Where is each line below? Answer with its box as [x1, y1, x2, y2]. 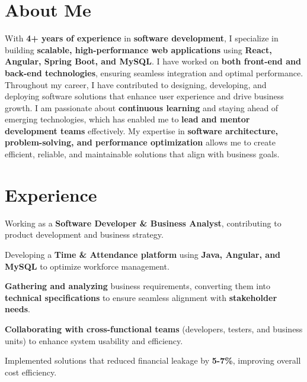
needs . [5, 303, 30, 315]
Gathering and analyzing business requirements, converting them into [5, 280, 270, 292]
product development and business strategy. [5, 228, 164, 241]
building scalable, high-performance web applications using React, [5, 43, 272, 56]
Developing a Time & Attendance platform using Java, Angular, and [5, 248, 281, 260]
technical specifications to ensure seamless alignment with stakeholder [5, 291, 277, 303]
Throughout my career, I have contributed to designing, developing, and [5, 78, 267, 90]
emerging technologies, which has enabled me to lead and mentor [5, 113, 250, 125]
